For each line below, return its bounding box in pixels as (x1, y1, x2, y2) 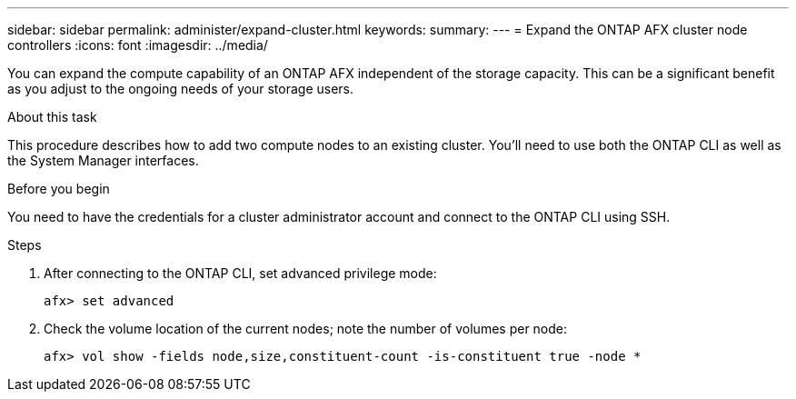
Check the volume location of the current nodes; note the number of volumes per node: (44, 321, 568, 336)
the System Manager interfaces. (7, 153, 199, 168)
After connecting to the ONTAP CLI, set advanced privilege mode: (44, 265, 437, 281)
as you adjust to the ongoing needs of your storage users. (7, 81, 354, 96)
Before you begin (7, 181, 110, 196)
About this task (7, 109, 97, 125)
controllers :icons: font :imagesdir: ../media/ (7, 37, 268, 53)
